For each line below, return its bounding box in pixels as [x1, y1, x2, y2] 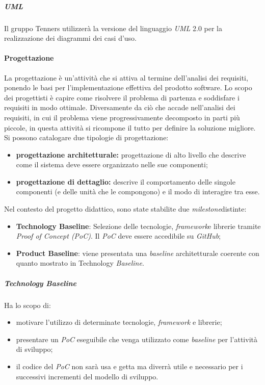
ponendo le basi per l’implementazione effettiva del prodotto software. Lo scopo [4, 82, 252, 93]
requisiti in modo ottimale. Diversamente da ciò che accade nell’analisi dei [4, 102, 235, 113]
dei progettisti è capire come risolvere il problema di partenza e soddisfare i [4, 92, 240, 102]
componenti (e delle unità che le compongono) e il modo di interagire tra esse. [16, 186, 260, 197]
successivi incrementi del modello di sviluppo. [16, 371, 158, 381]
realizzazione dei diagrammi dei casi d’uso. [4, 33, 137, 43]
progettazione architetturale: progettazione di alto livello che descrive [16, 149, 246, 160]
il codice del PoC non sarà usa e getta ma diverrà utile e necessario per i [16, 361, 243, 371]
